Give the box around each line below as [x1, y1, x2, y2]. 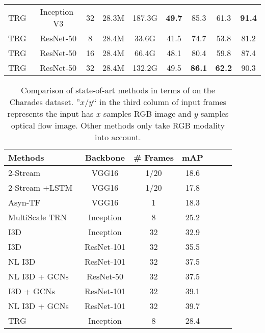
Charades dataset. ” [9, 96, 81, 108]
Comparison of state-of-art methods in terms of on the [20, 84, 215, 96]
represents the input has [7, 108, 94, 119]
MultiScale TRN [8, 211, 67, 223]
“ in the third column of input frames [93, 96, 227, 108]
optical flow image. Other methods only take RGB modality [11, 119, 225, 131]
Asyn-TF [8, 196, 40, 208]
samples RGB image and [103, 108, 192, 119]
